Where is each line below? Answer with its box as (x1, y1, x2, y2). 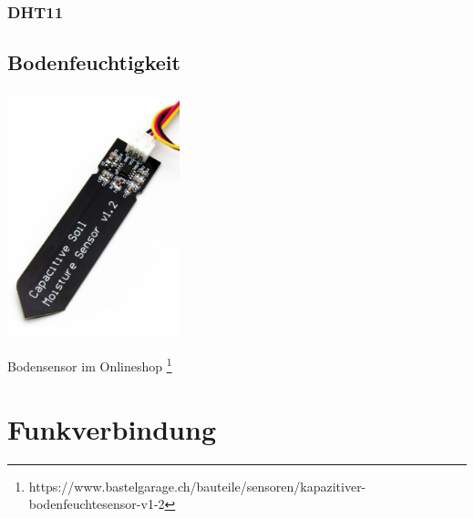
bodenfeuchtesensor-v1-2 (28, 494, 165, 513)
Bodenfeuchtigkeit (7, 48, 180, 76)
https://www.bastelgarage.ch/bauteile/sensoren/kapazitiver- (28, 476, 366, 495)
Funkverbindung (7, 410, 216, 447)
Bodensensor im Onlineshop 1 (7, 354, 172, 375)
